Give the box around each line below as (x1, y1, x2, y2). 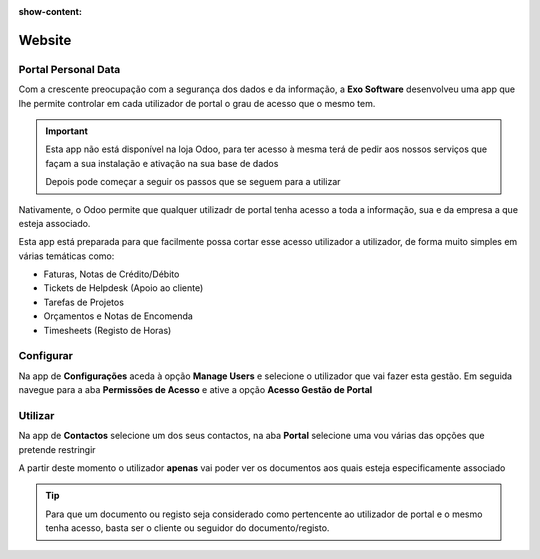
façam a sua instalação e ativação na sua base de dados (45, 157, 279, 169)
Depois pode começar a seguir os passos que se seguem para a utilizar (45, 176, 341, 188)
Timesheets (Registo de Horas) (43, 324, 172, 336)
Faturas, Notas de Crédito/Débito (43, 268, 180, 280)
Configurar (18, 349, 74, 363)
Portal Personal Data (18, 62, 121, 76)
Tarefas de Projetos (43, 296, 125, 308)
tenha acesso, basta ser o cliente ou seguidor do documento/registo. (45, 522, 330, 534)
